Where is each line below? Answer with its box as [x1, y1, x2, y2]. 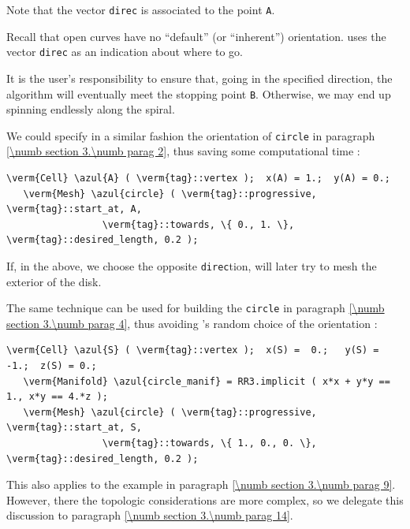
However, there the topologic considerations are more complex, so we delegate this [6, 491, 404, 508]
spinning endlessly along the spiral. [6, 101, 175, 117]
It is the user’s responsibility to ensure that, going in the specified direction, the [6, 69, 393, 86]
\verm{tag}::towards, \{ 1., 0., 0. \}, [102, 438, 317, 449]
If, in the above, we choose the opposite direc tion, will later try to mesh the [6, 257, 377, 274]
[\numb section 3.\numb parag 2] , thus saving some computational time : [6, 143, 360, 159]
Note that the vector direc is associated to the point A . [6, 2, 275, 17]
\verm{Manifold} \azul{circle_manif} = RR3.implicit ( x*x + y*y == [23, 375, 390, 387]
